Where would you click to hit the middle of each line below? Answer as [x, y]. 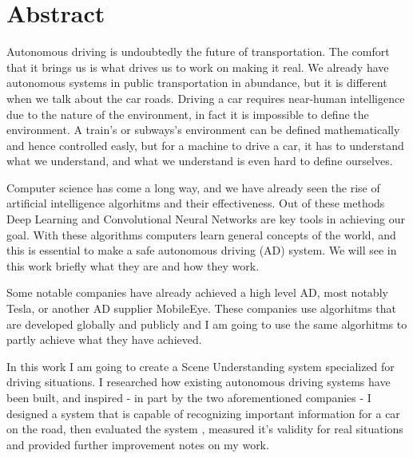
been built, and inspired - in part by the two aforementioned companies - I [189, 397]
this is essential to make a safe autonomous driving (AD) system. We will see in [202, 250]
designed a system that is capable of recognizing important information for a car [203, 413]
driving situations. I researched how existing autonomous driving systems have [199, 382]
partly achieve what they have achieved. [104, 340]
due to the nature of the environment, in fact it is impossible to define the [188, 114]
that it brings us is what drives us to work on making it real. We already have [198, 67]
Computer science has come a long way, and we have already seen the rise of [193, 187]
